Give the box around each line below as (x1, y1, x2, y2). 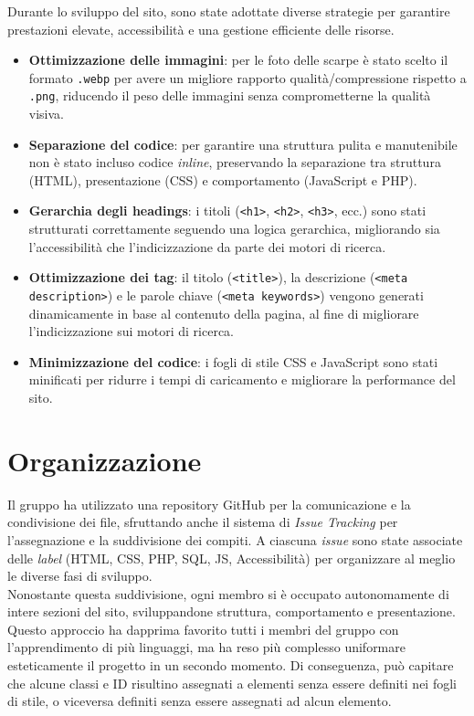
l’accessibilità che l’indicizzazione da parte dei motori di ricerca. (28, 237, 386, 256)
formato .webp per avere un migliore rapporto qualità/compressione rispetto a (28, 68, 467, 87)
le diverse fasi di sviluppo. (7, 566, 153, 585)
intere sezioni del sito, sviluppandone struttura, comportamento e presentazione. (7, 602, 456, 621)
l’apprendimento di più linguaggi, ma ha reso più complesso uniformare (7, 637, 406, 657)
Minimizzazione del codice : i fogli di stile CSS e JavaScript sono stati (28, 352, 438, 371)
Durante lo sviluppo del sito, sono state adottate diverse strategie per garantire (7, 2, 450, 20)
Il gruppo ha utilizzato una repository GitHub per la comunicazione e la (7, 494, 411, 513)
